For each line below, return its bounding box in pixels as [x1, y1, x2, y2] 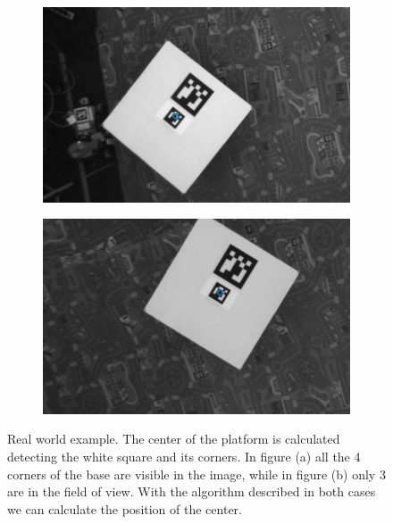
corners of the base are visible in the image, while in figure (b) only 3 [7, 464, 386, 483]
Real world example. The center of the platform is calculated [7, 429, 340, 448]
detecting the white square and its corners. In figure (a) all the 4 [7, 446, 361, 465]
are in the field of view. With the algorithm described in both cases [7, 482, 376, 501]
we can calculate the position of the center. [7, 499, 242, 518]
